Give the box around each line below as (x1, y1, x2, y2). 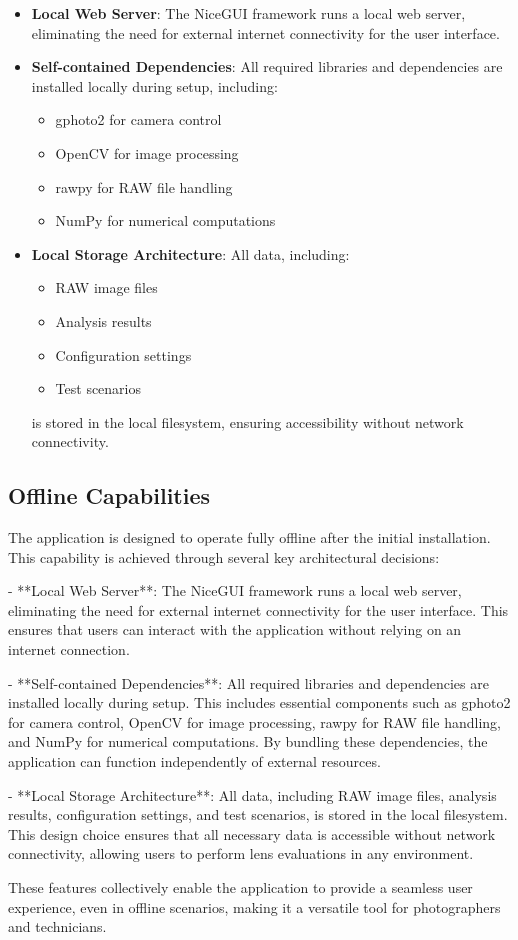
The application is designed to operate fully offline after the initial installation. (8, 527, 491, 548)
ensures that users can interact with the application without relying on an (8, 619, 462, 640)
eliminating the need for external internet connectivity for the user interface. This (8, 599, 509, 620)
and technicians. (8, 916, 107, 937)
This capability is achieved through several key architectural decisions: (8, 546, 440, 567)
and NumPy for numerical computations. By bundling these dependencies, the (8, 731, 488, 752)
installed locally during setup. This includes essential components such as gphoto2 (8, 692, 511, 713)
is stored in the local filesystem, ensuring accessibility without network (31, 411, 464, 432)
